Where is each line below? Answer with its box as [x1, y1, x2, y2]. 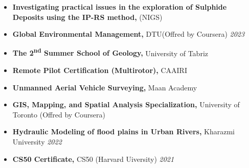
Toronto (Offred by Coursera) [12, 109, 105, 119]
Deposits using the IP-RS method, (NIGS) [12, 11, 163, 22]
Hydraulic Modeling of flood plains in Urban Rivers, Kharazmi [12, 126, 235, 137]
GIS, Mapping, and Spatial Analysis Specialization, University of [12, 99, 240, 110]
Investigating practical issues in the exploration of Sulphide [12, 2, 227, 12]
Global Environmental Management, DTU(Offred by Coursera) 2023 [12, 29, 245, 39]
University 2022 [12, 136, 62, 147]
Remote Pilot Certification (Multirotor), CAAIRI [12, 65, 187, 76]
